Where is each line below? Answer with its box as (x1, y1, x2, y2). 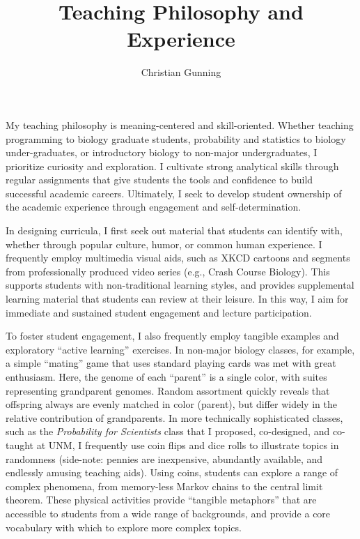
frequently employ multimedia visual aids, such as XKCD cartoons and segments (6, 250, 350, 265)
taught (6, 437, 34, 452)
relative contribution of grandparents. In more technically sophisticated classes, (6, 410, 343, 425)
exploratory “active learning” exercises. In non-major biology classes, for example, (6, 342, 355, 356)
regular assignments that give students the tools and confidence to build (6, 172, 313, 187)
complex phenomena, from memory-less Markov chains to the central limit (6, 478, 323, 493)
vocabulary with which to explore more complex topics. (6, 519, 242, 534)
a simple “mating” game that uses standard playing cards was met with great (6, 356, 336, 370)
